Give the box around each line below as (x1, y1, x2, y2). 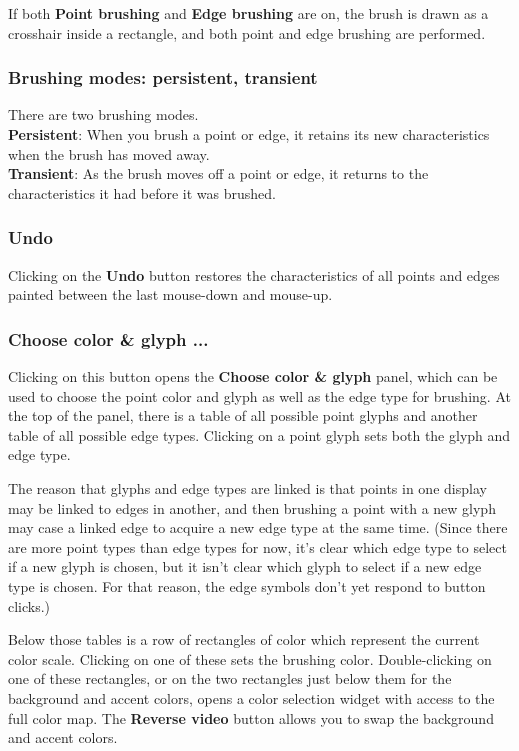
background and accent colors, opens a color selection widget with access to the (8, 687, 495, 708)
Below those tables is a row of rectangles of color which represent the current (8, 629, 480, 650)
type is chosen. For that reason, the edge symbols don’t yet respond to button (8, 575, 486, 596)
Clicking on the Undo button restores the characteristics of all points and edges (8, 264, 500, 285)
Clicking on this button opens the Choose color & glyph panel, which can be (8, 366, 498, 386)
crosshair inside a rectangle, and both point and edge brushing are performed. (8, 22, 486, 43)
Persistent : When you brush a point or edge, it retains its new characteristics (8, 124, 490, 144)
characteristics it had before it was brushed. (8, 182, 277, 203)
